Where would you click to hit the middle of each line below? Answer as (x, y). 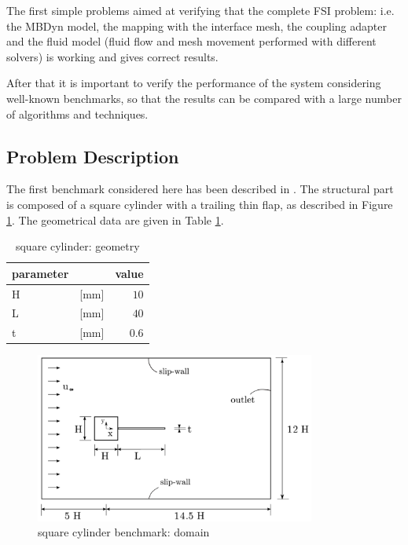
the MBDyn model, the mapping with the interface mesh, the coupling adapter (197, 26)
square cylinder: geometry (77, 246)
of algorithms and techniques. (77, 113)
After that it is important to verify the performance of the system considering (194, 83)
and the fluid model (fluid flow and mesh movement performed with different (191, 41)
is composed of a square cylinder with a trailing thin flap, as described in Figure (200, 204)
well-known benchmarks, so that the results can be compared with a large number (204, 98)
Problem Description (93, 156)
